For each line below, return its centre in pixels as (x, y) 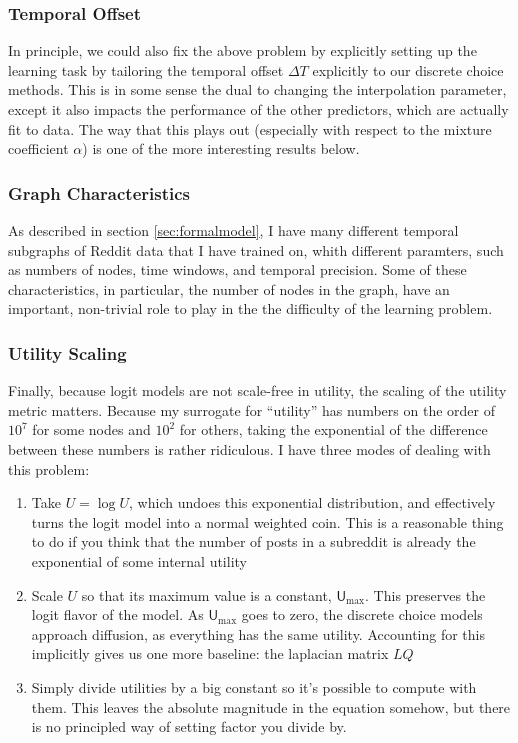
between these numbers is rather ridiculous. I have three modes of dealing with (249, 448)
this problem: (49, 468)
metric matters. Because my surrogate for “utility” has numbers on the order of (251, 409)
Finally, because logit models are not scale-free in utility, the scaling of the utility (257, 390)
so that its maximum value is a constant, (206, 594)
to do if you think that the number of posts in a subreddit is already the (253, 541)
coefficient (38, 148)
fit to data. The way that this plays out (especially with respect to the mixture (250, 128)
